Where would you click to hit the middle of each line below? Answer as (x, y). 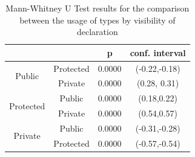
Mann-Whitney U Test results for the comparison (97, 8)
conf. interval (158, 52)
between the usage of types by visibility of (97, 20)
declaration (97, 32)
